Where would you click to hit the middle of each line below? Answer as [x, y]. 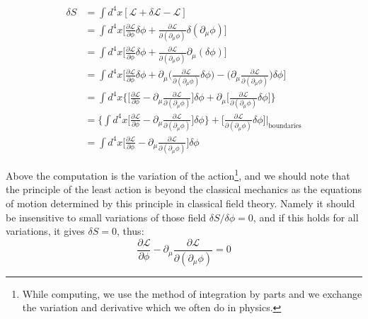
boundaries [285, 126]
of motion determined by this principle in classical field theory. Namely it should [180, 203]
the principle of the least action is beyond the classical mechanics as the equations [184, 189]
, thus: [130, 231]
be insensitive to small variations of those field [106, 217]
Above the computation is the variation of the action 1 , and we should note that [178, 174]
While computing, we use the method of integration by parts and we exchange [192, 293]
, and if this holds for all [306, 217]
